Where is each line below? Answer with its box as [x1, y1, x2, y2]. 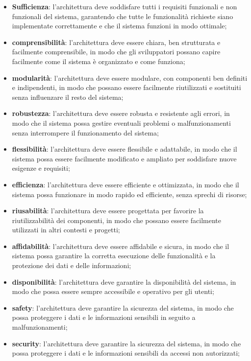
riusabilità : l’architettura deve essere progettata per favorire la [12, 205, 204, 216]
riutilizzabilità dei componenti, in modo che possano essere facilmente [12, 215, 221, 225]
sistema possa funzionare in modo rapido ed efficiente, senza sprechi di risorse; [12, 189, 247, 199]
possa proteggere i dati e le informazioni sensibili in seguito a [12, 312, 196, 322]
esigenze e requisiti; [12, 163, 70, 173]
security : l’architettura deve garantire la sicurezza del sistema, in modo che [12, 338, 241, 348]
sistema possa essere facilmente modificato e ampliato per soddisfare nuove [12, 153, 237, 163]
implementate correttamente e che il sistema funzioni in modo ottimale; [12, 21, 227, 31]
